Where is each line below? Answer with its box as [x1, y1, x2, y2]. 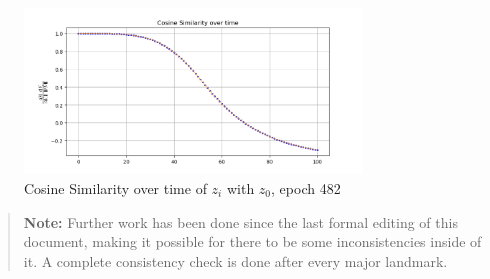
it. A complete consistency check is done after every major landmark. [23, 250, 448, 271]
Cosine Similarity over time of [24, 177, 207, 198]
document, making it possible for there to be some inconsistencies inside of [23, 231, 482, 252]
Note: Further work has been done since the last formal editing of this [23, 211, 458, 232]
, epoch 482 [271, 177, 341, 198]
